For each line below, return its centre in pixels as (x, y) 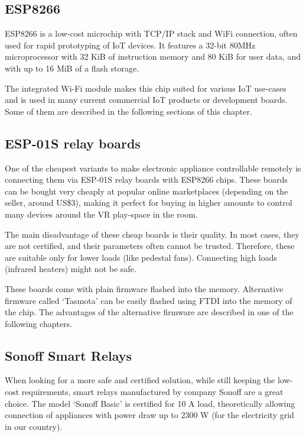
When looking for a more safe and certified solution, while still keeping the (140, 380)
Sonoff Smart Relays (69, 355)
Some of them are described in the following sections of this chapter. (128, 111)
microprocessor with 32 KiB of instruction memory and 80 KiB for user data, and (153, 56)
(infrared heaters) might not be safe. (71, 269)
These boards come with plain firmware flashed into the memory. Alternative (144, 288)
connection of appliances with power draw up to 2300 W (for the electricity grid (149, 415)
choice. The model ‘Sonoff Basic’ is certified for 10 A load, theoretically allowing (150, 403)
